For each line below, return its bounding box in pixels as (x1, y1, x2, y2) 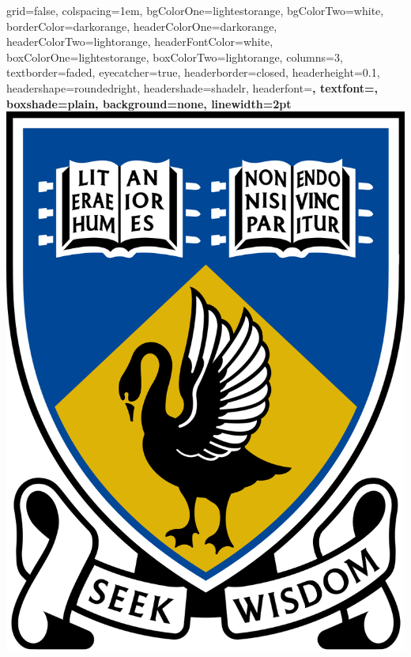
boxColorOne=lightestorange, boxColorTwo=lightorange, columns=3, (6, 48, 343, 65)
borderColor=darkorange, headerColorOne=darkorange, (6, 17, 277, 34)
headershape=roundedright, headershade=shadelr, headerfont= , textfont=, (6, 79, 379, 96)
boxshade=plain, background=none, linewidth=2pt (6, 95, 292, 111)
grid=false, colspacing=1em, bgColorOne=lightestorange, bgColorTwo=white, (6, 2, 384, 18)
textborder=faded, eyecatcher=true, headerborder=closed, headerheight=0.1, (6, 64, 380, 81)
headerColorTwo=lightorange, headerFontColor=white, (6, 33, 273, 50)
